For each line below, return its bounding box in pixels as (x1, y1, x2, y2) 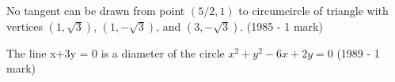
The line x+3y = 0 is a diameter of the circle (6, 44, 225, 61)
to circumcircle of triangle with (238, 2, 389, 18)
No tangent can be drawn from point (6, 2, 185, 18)
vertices (6, 17, 43, 34)
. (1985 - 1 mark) (240, 17, 323, 34)
